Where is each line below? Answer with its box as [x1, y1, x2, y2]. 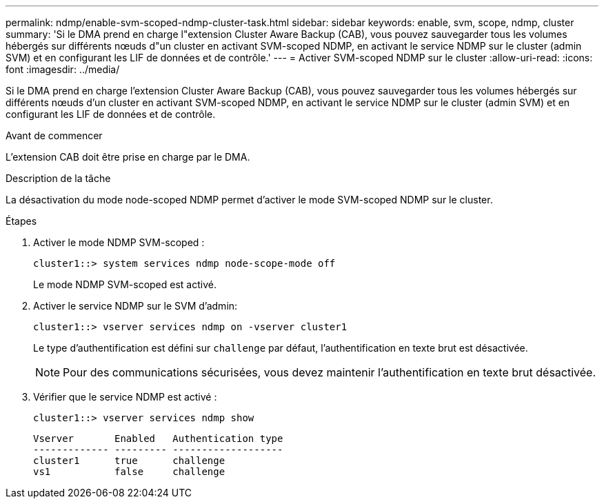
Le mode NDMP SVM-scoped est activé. [33, 279, 217, 290]
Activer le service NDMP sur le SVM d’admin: [33, 300, 238, 312]
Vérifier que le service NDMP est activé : [33, 391, 217, 403]
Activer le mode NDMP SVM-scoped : [33, 236, 205, 248]
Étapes [6, 215, 37, 227]
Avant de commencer [6, 130, 103, 141]
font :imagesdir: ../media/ [6, 63, 120, 75]
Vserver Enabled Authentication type [33, 433, 283, 444]
